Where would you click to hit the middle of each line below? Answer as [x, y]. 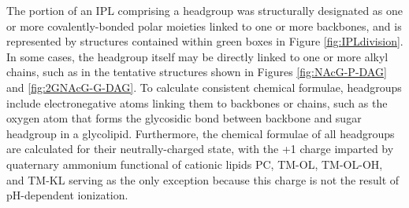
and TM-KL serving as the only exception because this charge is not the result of [203, 179]
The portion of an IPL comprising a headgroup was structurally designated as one [205, 10]
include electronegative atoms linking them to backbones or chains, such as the [197, 102]
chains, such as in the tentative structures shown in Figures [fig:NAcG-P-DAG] [197, 72]
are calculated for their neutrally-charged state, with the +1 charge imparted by [200, 149]
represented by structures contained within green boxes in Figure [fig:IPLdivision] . [205, 41]
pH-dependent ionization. [67, 195]
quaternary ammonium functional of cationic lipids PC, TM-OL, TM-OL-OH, [195, 164]
